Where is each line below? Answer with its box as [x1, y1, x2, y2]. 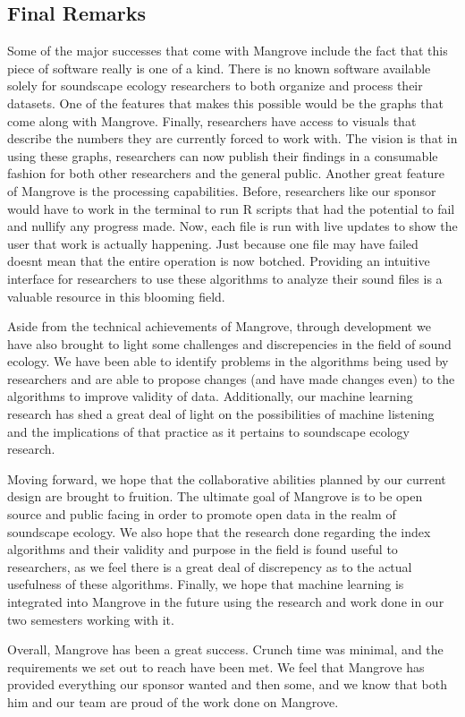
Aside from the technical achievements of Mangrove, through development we [7, 317, 431, 336]
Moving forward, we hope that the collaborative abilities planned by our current [7, 469, 446, 488]
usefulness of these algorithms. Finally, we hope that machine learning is [7, 575, 404, 593]
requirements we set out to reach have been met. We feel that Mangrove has [7, 657, 425, 676]
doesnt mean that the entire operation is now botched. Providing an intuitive [7, 252, 430, 270]
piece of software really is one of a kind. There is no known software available [7, 58, 431, 77]
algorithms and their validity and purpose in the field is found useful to [7, 540, 398, 559]
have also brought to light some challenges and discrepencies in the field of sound [7, 334, 452, 353]
